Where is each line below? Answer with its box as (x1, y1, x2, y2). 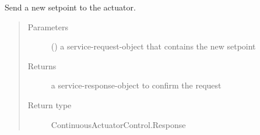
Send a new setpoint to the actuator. (5, 1, 136, 13)
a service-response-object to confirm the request (51, 79, 222, 91)
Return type (27, 98, 72, 111)
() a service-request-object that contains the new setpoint (51, 40, 256, 52)
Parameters (27, 20, 68, 33)
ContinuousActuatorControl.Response (51, 118, 186, 130)
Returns (27, 59, 57, 72)
